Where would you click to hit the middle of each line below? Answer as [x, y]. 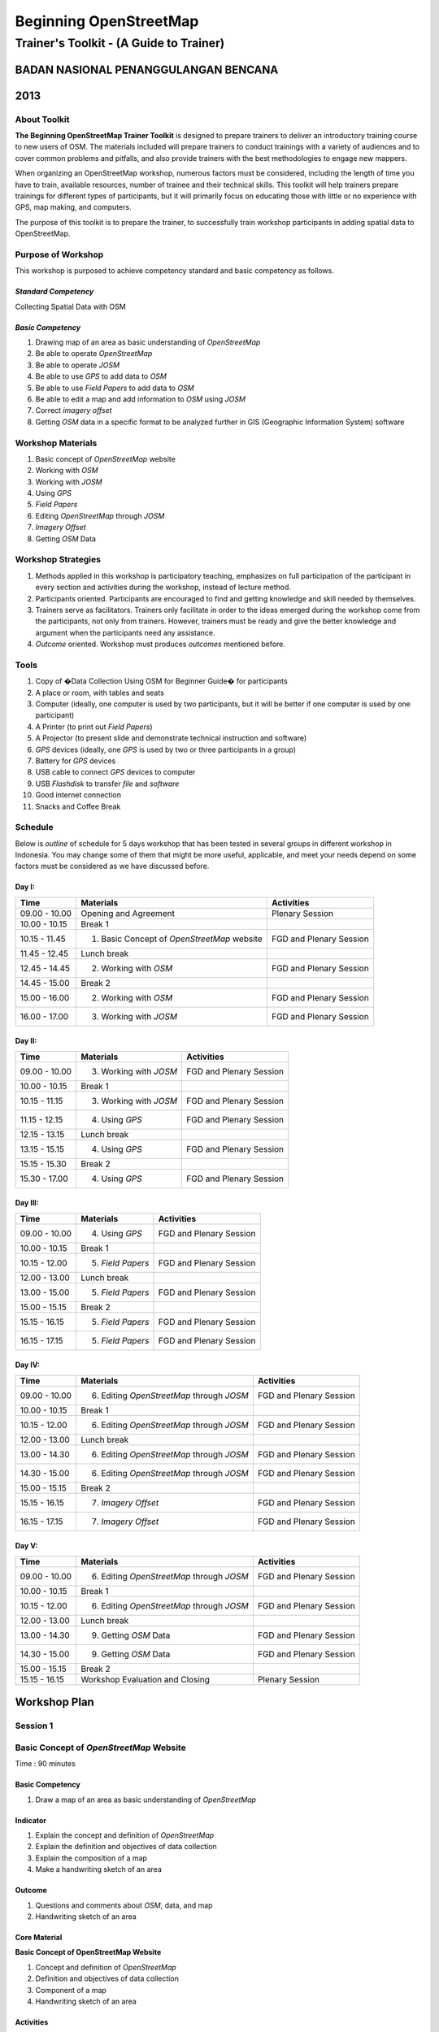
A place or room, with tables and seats [100, 693]
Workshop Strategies [58, 559]
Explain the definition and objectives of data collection [126, 1847]
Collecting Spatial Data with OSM [70, 306]
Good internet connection [78, 795]
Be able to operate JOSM [78, 365]
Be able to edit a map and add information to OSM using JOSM [140, 399]
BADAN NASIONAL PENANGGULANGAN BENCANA [147, 69]
